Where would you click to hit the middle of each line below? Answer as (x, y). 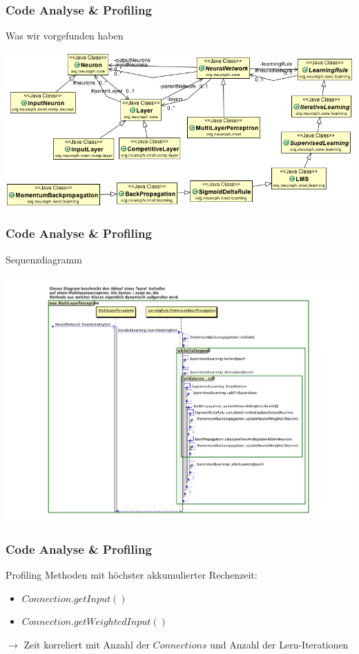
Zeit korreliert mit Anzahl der (87, 644)
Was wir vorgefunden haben (65, 36)
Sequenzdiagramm (44, 259)
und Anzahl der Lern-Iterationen (279, 644)
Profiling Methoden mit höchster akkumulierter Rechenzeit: (132, 575)
